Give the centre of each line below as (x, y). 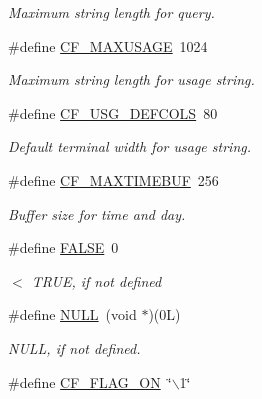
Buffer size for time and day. (97, 213)
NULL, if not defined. (74, 347)
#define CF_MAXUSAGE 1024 (108, 45)
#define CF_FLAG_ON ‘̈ (90, 381)
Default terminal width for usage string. (129, 146)
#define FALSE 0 (63, 247)
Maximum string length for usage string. (131, 79)
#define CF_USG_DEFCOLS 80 (113, 112)
